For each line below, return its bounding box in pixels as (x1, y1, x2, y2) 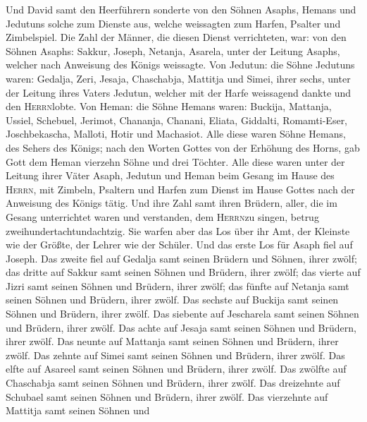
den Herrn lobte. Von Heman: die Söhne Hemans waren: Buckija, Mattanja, (6, 99, 332, 114)
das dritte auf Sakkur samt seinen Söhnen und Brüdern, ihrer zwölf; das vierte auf (6, 265, 361, 279)
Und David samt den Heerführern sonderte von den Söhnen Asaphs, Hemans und (6, 2, 356, 16)
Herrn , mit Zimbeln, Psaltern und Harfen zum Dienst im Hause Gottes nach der (6, 181, 355, 196)
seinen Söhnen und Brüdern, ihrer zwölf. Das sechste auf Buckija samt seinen (6, 292, 339, 307)
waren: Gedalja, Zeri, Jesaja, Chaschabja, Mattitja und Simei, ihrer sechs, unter (6, 71, 351, 85)
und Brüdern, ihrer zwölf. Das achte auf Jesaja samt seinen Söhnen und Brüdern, (6, 320, 356, 334)
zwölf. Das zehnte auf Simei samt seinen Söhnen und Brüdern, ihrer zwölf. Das (6, 347, 345, 362)
